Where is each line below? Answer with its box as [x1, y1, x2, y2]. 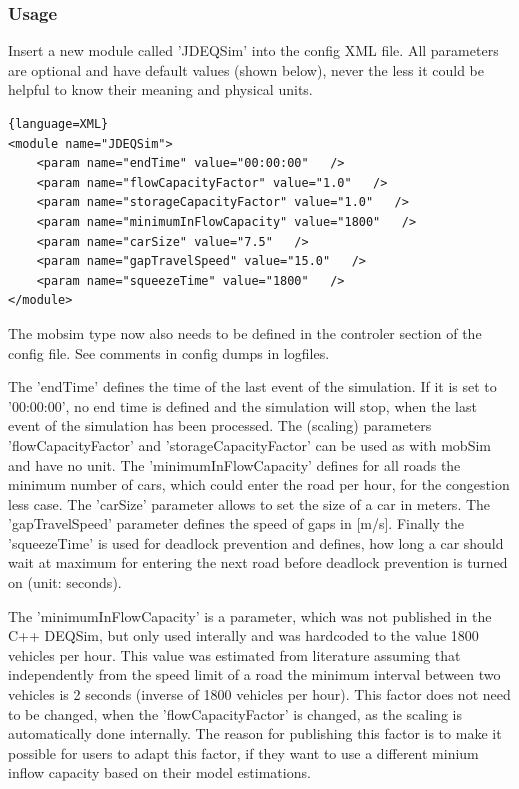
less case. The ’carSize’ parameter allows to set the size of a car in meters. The [8, 493, 491, 514]
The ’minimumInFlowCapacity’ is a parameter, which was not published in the [8, 605, 492, 626]
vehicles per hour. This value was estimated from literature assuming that [8, 644, 461, 665]
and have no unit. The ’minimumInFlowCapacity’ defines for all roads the [8, 454, 461, 475]
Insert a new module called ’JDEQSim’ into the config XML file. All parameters [8, 40, 499, 61]
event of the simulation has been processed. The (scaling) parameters [8, 415, 432, 436]
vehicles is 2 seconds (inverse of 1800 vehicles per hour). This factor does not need [8, 684, 511, 705]
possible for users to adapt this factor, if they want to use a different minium [8, 742, 479, 763]
